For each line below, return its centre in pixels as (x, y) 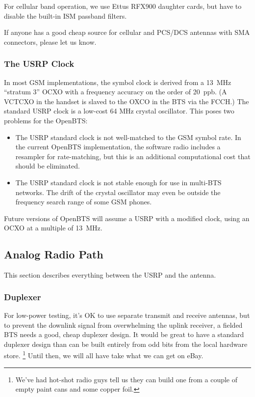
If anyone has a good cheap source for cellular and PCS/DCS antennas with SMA (127, 32)
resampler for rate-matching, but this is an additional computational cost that (133, 156)
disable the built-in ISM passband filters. (65, 15)
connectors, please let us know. (50, 42)
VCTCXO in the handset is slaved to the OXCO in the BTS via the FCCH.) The (127, 101)
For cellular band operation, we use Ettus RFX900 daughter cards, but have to (123, 6)
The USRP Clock (39, 64)
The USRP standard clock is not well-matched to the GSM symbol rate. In (128, 137)
